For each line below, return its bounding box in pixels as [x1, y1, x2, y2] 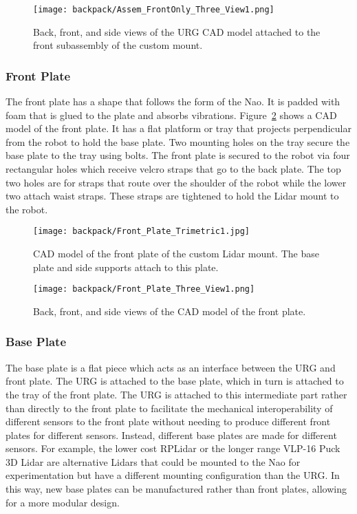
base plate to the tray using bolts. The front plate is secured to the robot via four [6, 148, 350, 162]
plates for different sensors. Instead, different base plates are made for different [6, 427, 337, 442]
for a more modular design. [6, 495, 120, 509]
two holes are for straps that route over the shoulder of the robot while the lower [6, 175, 347, 189]
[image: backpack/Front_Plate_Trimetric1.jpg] [33, 226, 250, 237]
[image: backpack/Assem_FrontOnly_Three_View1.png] [33, 5, 274, 14]
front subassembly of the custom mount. [33, 38, 203, 52]
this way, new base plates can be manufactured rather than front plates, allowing [6, 482, 347, 496]
